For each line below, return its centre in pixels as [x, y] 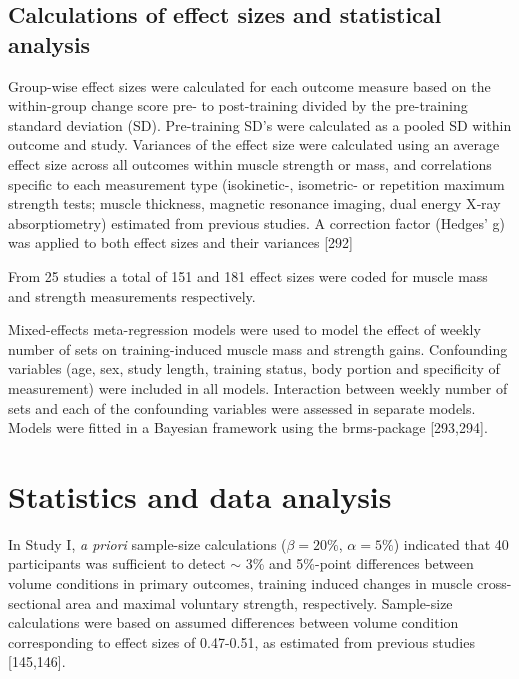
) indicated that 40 [451, 543]
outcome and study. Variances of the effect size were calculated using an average [254, 144]
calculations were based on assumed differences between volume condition [233, 622]
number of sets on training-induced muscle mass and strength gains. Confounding [258, 348]
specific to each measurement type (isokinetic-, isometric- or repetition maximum [256, 183]
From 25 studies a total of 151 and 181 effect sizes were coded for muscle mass [248, 275]
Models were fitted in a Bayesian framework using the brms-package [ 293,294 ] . [248, 427]
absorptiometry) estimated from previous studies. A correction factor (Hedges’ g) [256, 222]
